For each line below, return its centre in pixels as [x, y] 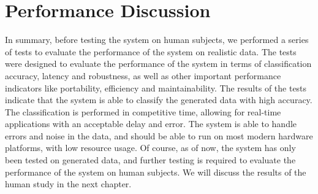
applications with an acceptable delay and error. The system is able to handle [151, 124]
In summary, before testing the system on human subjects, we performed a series [157, 40]
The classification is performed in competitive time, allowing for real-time [143, 111]
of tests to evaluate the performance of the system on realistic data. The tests [151, 51]
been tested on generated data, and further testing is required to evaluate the [150, 160]
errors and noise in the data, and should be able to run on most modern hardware [159, 135]
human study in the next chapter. [68, 184]
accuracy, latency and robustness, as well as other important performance [143, 75]
